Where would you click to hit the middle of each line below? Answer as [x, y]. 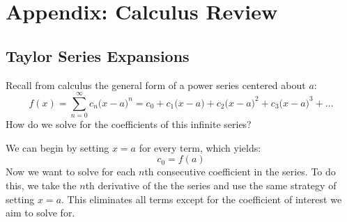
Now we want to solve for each [71, 172]
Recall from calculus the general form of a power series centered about [156, 85]
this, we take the [41, 185]
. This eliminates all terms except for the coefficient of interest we [202, 199]
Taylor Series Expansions [98, 55]
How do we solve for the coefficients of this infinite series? [129, 124]
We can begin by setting [57, 147]
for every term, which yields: [200, 147]
